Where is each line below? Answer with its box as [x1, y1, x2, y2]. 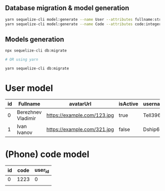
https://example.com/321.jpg [46, 126, 114, 132]
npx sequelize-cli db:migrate [5, 48, 67, 53]
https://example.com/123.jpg [46, 112, 114, 119]
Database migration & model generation [5, 4, 129, 12]
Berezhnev [17, 108, 42, 115]
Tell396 [143, 112, 161, 119]
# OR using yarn [5, 57, 38, 62]
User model [5, 83, 53, 94]
